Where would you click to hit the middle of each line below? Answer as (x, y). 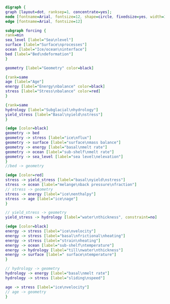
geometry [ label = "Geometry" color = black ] (50, 68)
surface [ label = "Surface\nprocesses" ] (46, 45)
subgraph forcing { (26, 30)
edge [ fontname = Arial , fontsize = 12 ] (44, 21)
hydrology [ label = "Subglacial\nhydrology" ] (52, 110)
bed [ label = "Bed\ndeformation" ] (39, 54)
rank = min (14, 35)
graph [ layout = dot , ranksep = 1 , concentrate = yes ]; (59, 12)
